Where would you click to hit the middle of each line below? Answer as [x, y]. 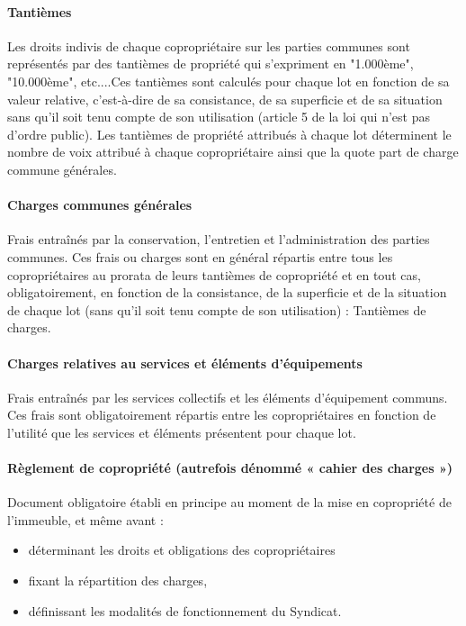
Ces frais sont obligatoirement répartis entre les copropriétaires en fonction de [222, 415]
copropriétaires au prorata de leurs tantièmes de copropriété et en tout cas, [214, 274]
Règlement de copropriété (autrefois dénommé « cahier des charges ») [230, 468]
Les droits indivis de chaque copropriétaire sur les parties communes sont [209, 45]
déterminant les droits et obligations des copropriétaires [182, 550]
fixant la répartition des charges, [118, 581]
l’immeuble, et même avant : [85, 519]
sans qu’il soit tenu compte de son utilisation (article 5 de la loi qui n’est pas [219, 117]
